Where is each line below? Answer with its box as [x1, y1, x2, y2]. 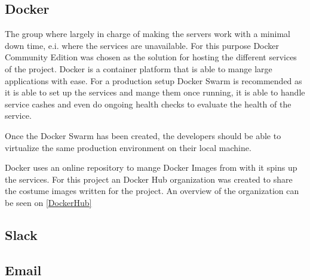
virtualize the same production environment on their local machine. [5, 141, 251, 153]
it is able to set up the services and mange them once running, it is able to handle [5, 86, 305, 99]
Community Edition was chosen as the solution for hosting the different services [5, 51, 297, 63]
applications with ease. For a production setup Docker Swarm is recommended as [5, 74, 302, 87]
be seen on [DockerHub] [5, 196, 92, 208]
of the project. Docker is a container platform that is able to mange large [5, 62, 272, 75]
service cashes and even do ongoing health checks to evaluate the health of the [5, 97, 291, 110]
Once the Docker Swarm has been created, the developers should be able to [5, 129, 281, 141]
